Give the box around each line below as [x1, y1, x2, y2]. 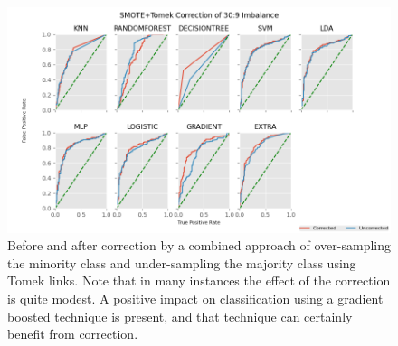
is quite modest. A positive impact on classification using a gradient [7, 289, 384, 308]
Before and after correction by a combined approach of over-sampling [7, 236, 392, 255]
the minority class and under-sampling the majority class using [7, 253, 356, 272]
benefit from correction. [7, 324, 138, 343]
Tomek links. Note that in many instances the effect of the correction [7, 271, 391, 290]
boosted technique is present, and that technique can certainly [7, 306, 353, 325]
